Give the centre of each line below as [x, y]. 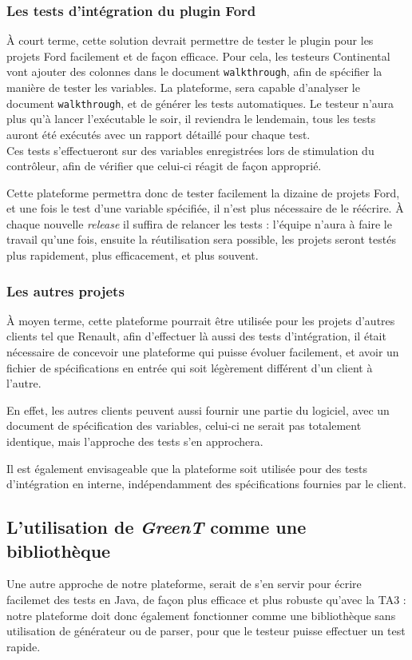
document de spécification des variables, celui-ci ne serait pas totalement [184, 425]
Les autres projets [65, 290]
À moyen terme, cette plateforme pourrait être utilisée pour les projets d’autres [201, 320]
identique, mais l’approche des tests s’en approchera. [135, 441]
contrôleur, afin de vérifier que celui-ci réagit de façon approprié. [164, 166]
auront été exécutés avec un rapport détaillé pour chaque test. [158, 134]
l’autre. [24, 383]
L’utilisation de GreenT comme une [156, 527]
